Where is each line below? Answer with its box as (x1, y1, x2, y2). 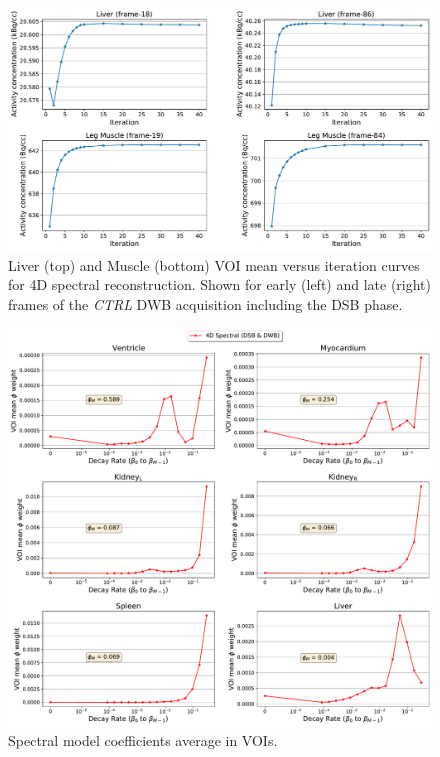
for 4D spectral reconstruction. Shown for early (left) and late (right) (8, 274, 431, 295)
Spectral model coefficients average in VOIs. (8, 729, 278, 750)
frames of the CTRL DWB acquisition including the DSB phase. (8, 293, 403, 314)
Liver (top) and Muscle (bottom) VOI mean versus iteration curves (8, 254, 420, 275)
